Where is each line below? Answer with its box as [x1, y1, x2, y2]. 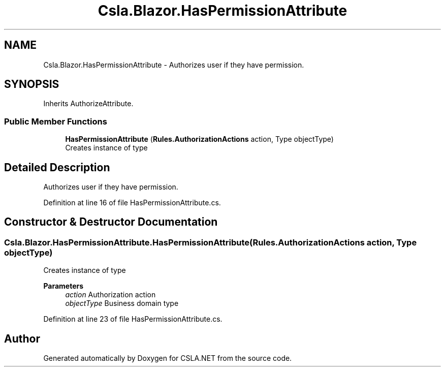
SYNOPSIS [4, 78, 59, 91]
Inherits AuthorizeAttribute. [43, 99, 134, 108]
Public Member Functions [4, 116, 107, 127]
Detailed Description [4, 161, 110, 174]
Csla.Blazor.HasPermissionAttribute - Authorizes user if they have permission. [43, 60, 304, 69]
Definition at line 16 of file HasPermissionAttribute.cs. [43, 198, 221, 207]
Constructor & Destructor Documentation [4, 215, 218, 229]
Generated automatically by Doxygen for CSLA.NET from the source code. [43, 354, 292, 363]
